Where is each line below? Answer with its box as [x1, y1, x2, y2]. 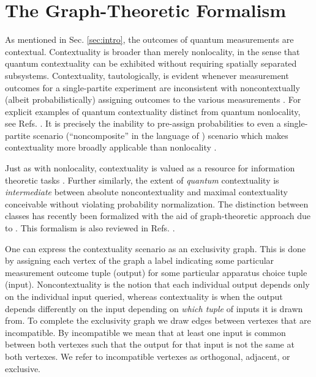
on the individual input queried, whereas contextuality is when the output [5, 290, 283, 302]
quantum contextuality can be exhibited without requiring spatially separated [5, 57, 297, 70]
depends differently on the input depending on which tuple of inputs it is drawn [5, 302, 303, 315]
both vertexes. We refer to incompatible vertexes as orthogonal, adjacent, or [5, 349, 290, 362]
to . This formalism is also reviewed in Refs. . [5, 222, 175, 234]
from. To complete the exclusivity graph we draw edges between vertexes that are [5, 314, 311, 327]
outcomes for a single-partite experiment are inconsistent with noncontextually [5, 81, 300, 94]
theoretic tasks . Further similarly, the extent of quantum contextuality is [5, 173, 279, 186]
